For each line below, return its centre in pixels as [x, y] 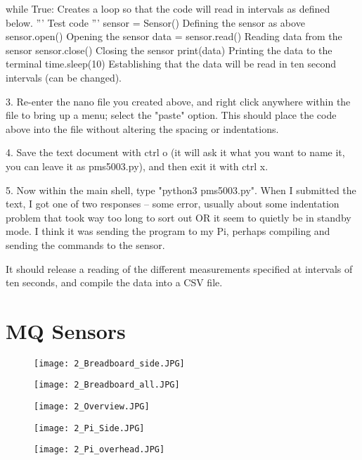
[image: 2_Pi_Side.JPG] [89, 428]
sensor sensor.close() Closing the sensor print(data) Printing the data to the [169, 50]
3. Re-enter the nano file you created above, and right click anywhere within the [178, 101]
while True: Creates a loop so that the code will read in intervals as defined [168, 8]
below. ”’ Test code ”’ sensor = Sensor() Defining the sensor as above [155, 22]
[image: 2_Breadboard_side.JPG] [109, 363]
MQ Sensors [66, 330]
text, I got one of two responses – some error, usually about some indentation [173, 204]
